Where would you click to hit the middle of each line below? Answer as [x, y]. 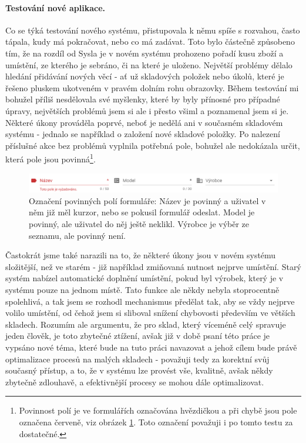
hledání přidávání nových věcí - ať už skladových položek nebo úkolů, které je [145, 76]
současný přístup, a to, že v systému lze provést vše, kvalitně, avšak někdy [139, 370]
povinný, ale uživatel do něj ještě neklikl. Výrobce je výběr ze [139, 224]
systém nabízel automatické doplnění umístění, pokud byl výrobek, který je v [144, 278]
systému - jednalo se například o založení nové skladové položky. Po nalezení [143, 134]
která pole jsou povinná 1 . [51, 158]
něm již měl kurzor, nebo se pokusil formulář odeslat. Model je [142, 212]
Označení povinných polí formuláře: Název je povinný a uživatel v [147, 200]
